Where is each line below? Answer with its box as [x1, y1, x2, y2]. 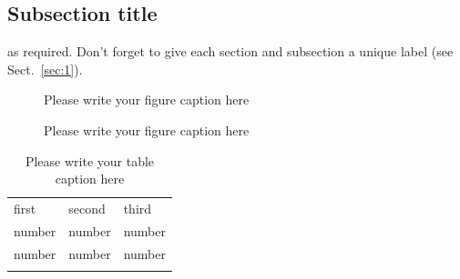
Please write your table [25, 151, 155, 170]
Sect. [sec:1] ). [7, 59, 83, 78]
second [68, 199, 106, 218]
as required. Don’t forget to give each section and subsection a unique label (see [7, 42, 454, 61]
